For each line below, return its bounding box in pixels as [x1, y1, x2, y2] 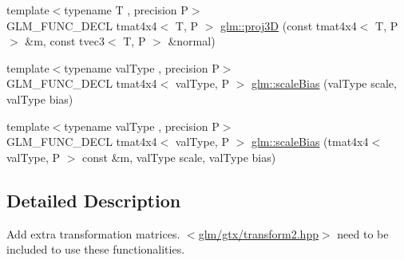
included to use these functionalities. [6, 241, 185, 258]
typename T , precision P [64, 2, 188, 18]
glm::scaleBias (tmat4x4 [251, 133, 369, 150]
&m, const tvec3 [25, 33, 105, 49]
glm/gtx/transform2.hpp [198, 225, 319, 242]
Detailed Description [6, 187, 181, 212]
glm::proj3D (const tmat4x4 [220, 17, 357, 33]
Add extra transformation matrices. [6, 225, 180, 242]
